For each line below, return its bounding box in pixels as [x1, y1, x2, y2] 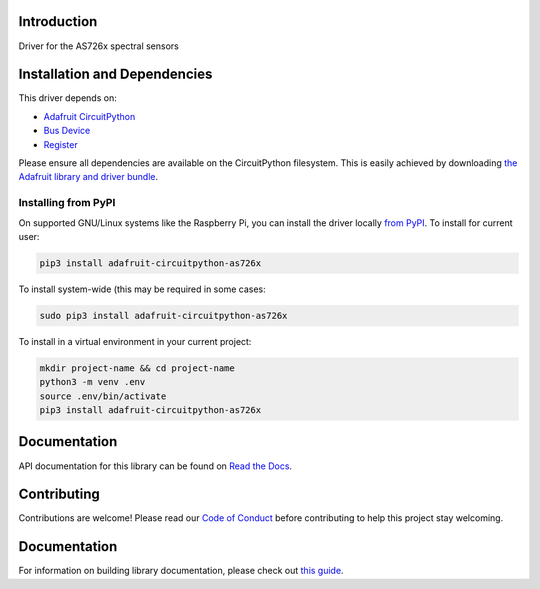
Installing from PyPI [18, 196, 116, 210]
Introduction [18, 13, 98, 30]
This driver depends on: [18, 92, 117, 104]
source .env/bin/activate [39, 390, 167, 402]
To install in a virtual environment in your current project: [18, 335, 252, 347]
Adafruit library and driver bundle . [18, 171, 159, 183]
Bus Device [43, 125, 91, 137]
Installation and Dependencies [18, 66, 213, 83]
